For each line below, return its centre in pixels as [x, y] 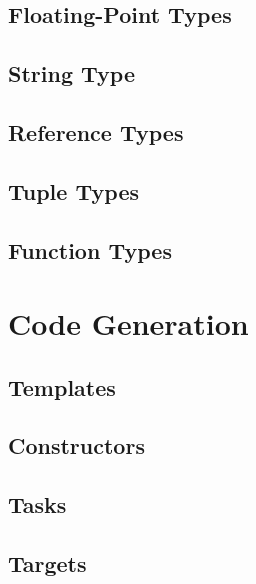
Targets [47, 563]
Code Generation [128, 323]
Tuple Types [73, 190]
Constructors [76, 445]
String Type [72, 73]
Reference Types [96, 131]
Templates [62, 386]
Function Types [90, 249]
